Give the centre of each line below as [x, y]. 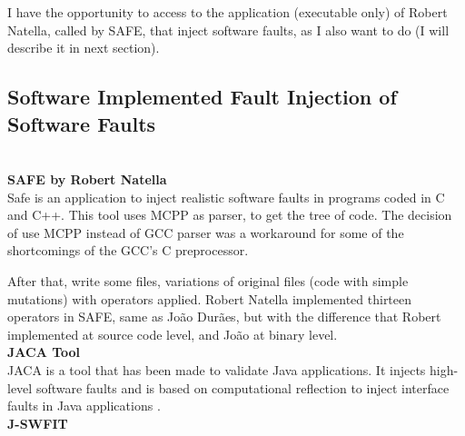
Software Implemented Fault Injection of [202, 97]
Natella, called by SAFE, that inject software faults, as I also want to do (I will [228, 30]
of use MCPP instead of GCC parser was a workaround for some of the [206, 232]
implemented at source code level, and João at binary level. [173, 334]
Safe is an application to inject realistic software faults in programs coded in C [226, 197]
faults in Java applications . [84, 406]
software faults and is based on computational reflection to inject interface [242, 387]
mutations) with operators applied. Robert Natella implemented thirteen [210, 298]
